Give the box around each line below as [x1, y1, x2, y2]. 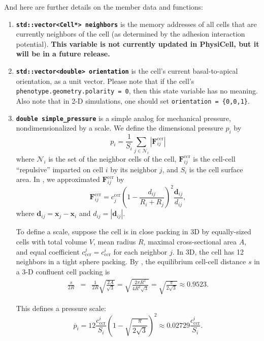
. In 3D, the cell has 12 [172, 246, 244, 257]
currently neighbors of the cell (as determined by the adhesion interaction [16, 28, 245, 39]
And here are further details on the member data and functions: [4, 2, 203, 12]
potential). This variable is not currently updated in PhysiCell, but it [16, 38, 259, 49]
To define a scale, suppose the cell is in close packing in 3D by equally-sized [16, 226, 251, 237]
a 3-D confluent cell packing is [16, 266, 110, 276]
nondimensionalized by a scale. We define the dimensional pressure [16, 122, 223, 133]
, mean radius [93, 236, 136, 247]
